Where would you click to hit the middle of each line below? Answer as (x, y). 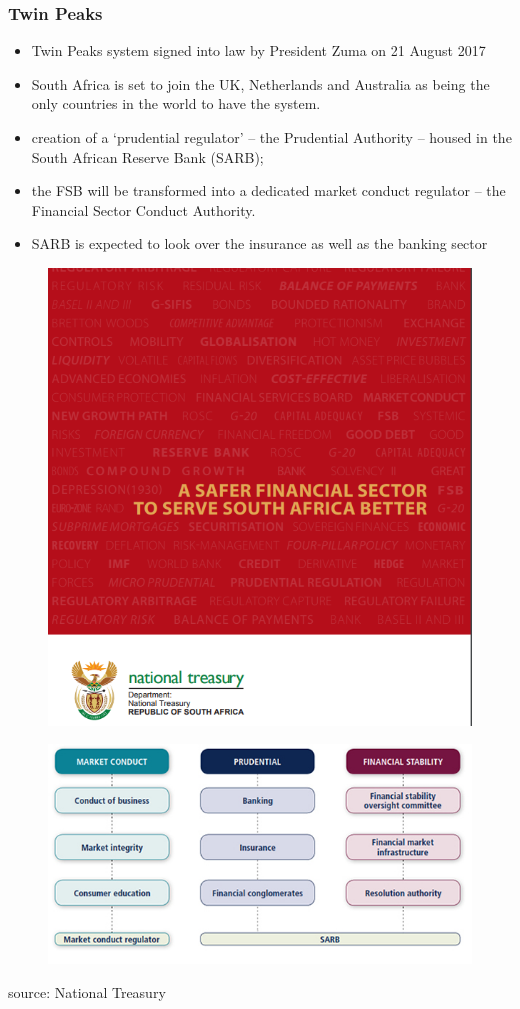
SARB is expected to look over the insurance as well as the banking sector (259, 243)
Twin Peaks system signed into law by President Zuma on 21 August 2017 (258, 50)
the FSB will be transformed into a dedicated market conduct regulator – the (268, 190)
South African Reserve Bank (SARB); (147, 156)
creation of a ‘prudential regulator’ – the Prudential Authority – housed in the (271, 137)
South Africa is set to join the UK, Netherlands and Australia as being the (260, 83)
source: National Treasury (87, 992)
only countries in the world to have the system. (176, 103)
